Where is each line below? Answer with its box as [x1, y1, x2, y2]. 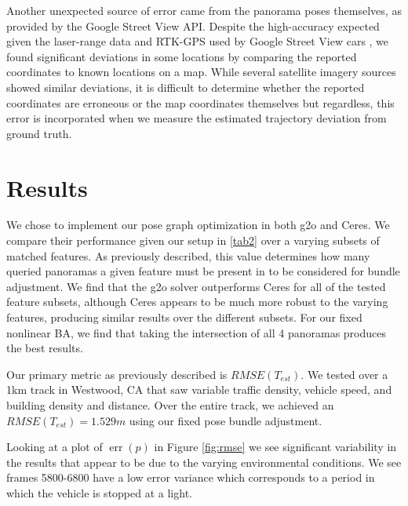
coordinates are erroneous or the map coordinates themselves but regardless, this [6, 94, 395, 111]
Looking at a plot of [6, 439, 103, 455]
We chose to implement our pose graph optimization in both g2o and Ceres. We [6, 217, 390, 233]
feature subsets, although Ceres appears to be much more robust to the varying [6, 293, 388, 310]
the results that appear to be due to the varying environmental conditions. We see [6, 453, 402, 470]
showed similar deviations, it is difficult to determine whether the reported [6, 78, 365, 95]
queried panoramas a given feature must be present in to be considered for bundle [6, 263, 400, 279]
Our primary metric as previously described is [6, 366, 228, 382]
